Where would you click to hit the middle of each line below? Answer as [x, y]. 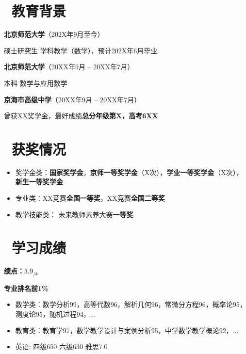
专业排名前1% [26, 288]
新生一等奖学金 [39, 182]
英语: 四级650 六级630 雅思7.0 [61, 346]
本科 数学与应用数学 [36, 83]
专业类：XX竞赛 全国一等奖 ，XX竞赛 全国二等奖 [90, 198]
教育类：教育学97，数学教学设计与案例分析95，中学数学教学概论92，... [127, 330]
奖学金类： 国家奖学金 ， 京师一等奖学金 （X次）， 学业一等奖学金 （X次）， [129, 172]
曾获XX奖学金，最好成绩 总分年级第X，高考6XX [81, 116]
